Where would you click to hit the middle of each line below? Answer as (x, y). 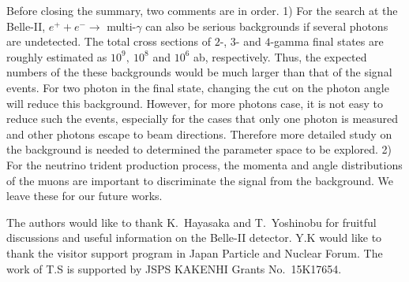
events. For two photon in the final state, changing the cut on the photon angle (198, 87)
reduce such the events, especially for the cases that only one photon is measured (203, 119)
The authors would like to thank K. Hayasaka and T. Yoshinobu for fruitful (191, 222)
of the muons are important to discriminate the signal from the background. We (200, 180)
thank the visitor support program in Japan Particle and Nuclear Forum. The (195, 252)
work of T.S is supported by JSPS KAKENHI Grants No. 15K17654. (174, 268)
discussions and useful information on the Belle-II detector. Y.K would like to (194, 237)
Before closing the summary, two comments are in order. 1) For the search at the (202, 10)
